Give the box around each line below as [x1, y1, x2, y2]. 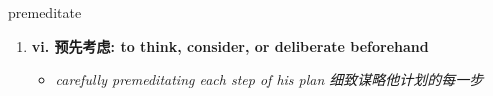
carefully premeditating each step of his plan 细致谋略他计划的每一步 [55, 69, 484, 90]
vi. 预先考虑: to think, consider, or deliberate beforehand [31, 35, 429, 56]
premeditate [8, 2, 82, 22]
